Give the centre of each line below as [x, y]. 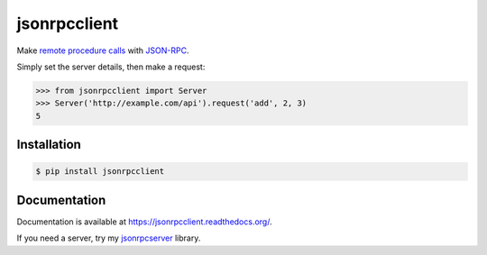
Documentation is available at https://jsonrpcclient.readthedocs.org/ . [144, 222]
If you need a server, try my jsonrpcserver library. [109, 238]
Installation [49, 145]
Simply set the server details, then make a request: [111, 67]
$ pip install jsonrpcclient [100, 172]
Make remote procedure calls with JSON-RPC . [103, 50]
